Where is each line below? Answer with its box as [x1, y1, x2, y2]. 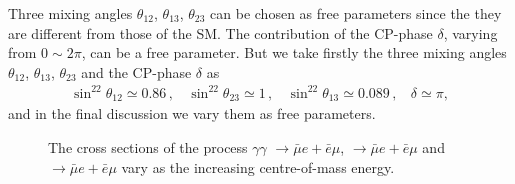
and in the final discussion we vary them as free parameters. [8, 103, 376, 124]
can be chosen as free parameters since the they [210, 3, 502, 23]
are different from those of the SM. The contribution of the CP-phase [8, 22, 433, 43]
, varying [443, 22, 498, 43]
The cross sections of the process [48, 136, 248, 157]
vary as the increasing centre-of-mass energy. [121, 156, 395, 177]
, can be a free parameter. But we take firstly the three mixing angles [81, 42, 507, 63]
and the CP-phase [81, 61, 192, 82]
